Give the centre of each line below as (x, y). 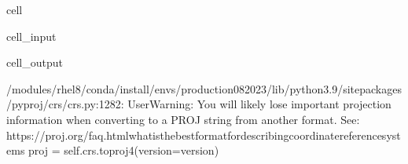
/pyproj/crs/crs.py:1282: (65, 104)
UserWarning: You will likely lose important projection (259, 104)
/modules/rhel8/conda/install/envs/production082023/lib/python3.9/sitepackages (204, 88)
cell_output (35, 62)
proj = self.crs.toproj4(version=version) (124, 150)
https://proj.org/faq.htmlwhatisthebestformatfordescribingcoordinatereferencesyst (204, 135)
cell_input (31, 36)
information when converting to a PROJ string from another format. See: (183, 119)
